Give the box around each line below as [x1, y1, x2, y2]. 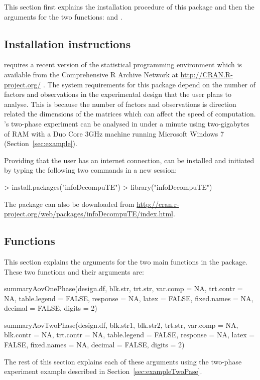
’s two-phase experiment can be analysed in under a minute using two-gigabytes [4, 118, 249, 129]
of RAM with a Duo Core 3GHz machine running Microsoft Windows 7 [4, 128, 224, 139]
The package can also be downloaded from [4, 198, 135, 209]
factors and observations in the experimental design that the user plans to [4, 89, 231, 99]
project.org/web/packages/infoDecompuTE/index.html [4, 208, 173, 219]
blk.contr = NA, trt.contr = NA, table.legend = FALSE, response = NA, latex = [4, 329, 255, 340]
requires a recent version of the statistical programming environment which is [4, 59, 242, 70]
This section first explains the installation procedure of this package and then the [4, 2, 254, 12]
